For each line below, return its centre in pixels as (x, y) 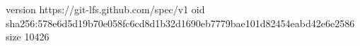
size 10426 (28, 37)
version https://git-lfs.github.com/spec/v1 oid (105, 9)
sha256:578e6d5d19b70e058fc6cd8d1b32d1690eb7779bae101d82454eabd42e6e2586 (180, 23)
